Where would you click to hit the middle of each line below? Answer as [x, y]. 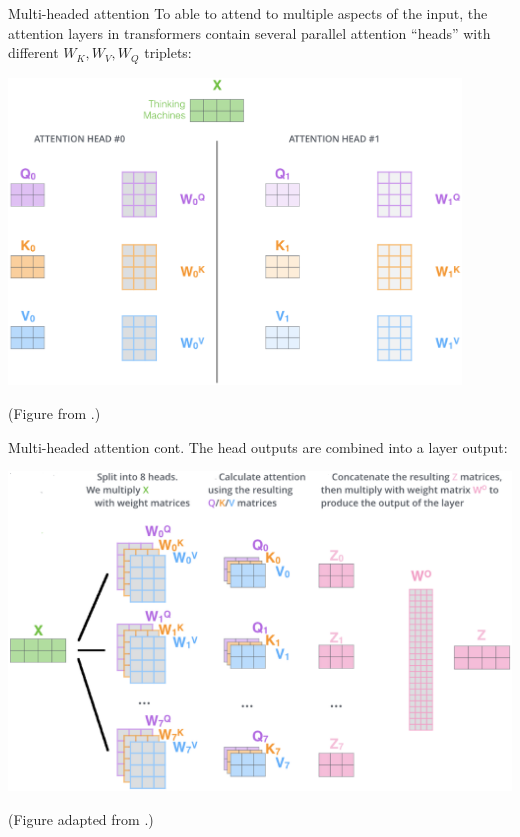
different [33, 52]
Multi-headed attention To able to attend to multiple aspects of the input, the [248, 13]
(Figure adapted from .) [81, 818]
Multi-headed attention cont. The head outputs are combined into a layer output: [258, 446]
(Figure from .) [54, 413]
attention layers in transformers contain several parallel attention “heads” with [249, 32]
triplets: [168, 52]
